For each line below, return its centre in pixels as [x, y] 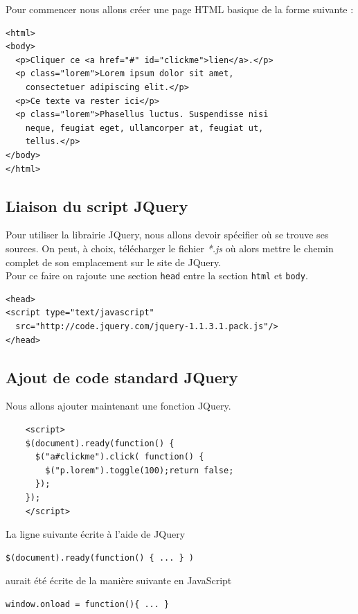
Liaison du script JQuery [97, 205]
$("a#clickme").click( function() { [119, 457]
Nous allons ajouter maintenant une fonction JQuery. [118, 406]
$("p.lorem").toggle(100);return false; [140, 470]
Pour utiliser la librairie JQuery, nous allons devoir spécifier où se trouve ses [167, 235]
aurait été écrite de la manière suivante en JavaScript [119, 580]
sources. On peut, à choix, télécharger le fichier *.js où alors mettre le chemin [170, 248]
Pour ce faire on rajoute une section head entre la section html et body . [157, 275]
